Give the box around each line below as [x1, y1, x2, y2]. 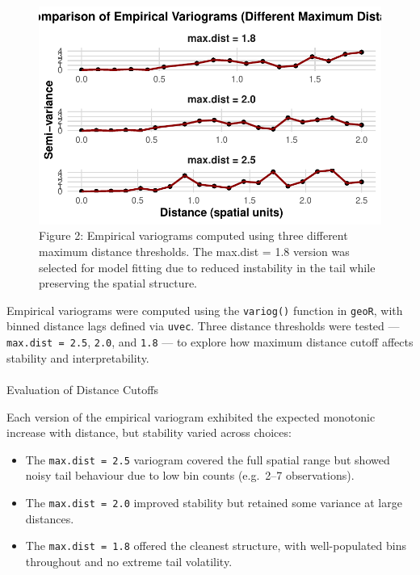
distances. [25, 510, 74, 527]
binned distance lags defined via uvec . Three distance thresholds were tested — [6, 317, 400, 334]
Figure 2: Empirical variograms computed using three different [39, 227, 348, 244]
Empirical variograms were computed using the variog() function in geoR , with [6, 301, 403, 318]
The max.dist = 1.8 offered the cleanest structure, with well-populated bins [25, 537, 406, 554]
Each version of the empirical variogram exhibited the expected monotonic [6, 408, 376, 425]
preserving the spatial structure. [39, 275, 198, 292]
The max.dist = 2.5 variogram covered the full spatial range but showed [25, 451, 390, 468]
